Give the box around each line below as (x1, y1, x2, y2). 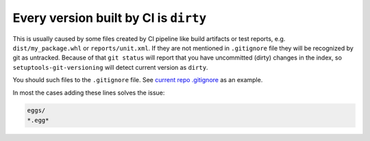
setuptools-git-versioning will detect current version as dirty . (12, 63, 208, 71)
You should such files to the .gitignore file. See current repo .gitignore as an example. (12, 76, 263, 84)
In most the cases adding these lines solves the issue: (12, 88, 165, 97)
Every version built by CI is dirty (12, 10, 207, 25)
